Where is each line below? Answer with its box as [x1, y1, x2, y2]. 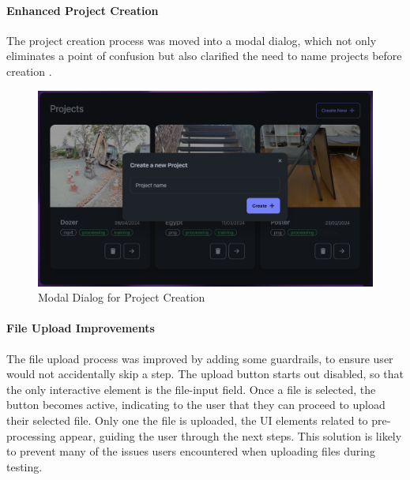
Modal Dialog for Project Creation [38, 289, 205, 306]
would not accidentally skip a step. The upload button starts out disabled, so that [6, 366, 404, 382]
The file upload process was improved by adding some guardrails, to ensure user [6, 350, 393, 366]
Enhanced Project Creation [6, 2, 159, 18]
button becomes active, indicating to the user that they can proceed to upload [6, 396, 386, 413]
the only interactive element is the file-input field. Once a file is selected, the [6, 381, 376, 397]
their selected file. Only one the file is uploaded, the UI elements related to [6, 411, 368, 428]
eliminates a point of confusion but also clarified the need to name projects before [6, 47, 402, 64]
